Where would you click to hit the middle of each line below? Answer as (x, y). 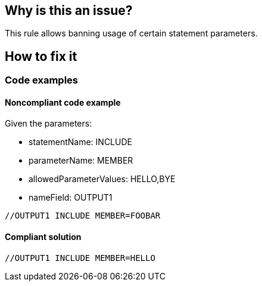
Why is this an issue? (69, 10)
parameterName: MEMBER (81, 161)
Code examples (42, 80)
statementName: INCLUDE (80, 142)
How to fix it (41, 56)
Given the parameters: (49, 124)
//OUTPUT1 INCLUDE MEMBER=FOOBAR (83, 216)
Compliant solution (43, 237)
